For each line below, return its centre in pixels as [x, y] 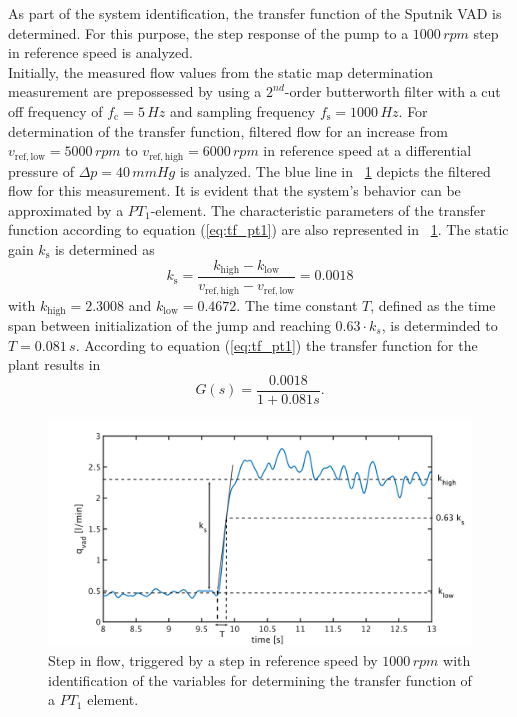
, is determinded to [439, 324]
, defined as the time [433, 304]
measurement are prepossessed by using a [135, 91]
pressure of [41, 170]
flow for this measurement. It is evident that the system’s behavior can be [234, 190]
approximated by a [66, 209]
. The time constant [297, 304]
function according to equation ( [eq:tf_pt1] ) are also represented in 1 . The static [258, 229]
